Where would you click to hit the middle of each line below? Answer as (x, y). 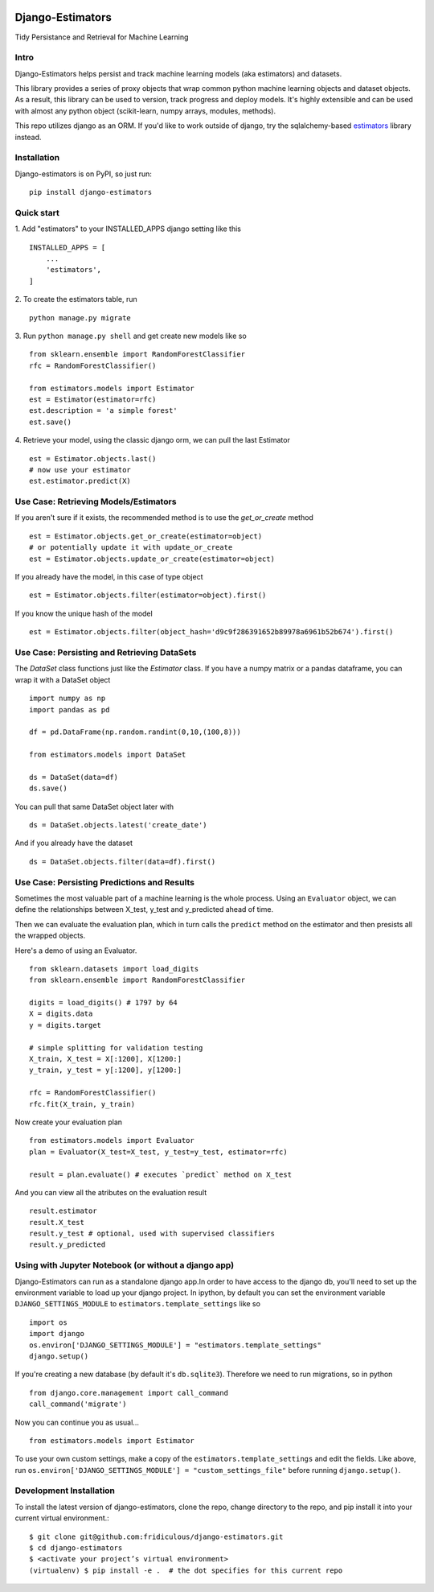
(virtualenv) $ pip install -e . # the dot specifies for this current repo (186, 1570)
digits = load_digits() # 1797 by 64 (104, 1003)
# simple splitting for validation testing (116, 1048)
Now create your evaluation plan (69, 1122)
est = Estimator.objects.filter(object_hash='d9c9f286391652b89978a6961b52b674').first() (211, 632)
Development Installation (65, 1491)
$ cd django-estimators (76, 1548)
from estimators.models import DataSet (108, 755)
